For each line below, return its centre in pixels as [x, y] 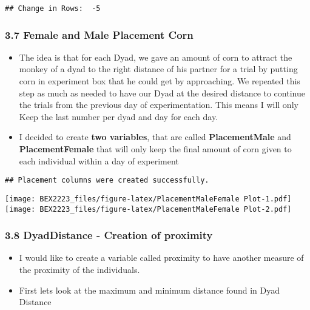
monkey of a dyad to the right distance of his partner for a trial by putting [158, 69]
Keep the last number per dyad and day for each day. [119, 116]
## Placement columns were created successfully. [107, 180]
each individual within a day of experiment [99, 160]
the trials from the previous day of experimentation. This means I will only [159, 105]
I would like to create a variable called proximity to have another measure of [161, 258]
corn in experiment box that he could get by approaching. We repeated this [160, 81]
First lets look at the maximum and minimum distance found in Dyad [150, 290]
